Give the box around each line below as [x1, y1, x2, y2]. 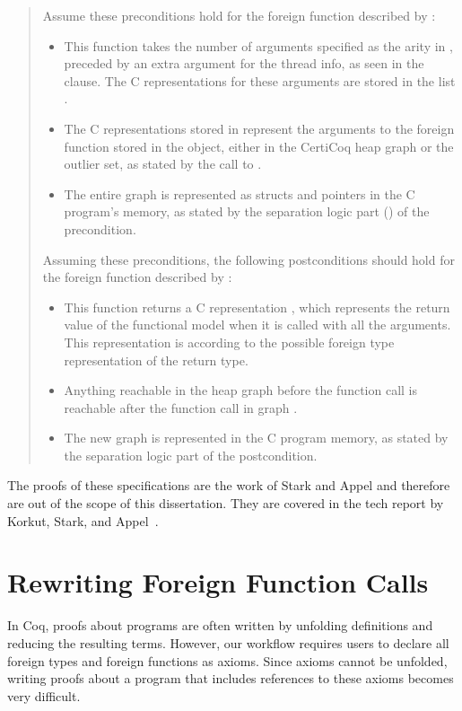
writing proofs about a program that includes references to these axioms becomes [7, 669, 454, 688]
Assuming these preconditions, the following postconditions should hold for [42, 250, 455, 268]
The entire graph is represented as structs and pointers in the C [64, 184, 415, 203]
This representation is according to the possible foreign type [64, 332, 395, 351]
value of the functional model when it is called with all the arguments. [64, 315, 451, 334]
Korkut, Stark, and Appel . [7, 511, 159, 530]
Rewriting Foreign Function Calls [7, 564, 429, 601]
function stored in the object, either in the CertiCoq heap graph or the [64, 136, 454, 155]
